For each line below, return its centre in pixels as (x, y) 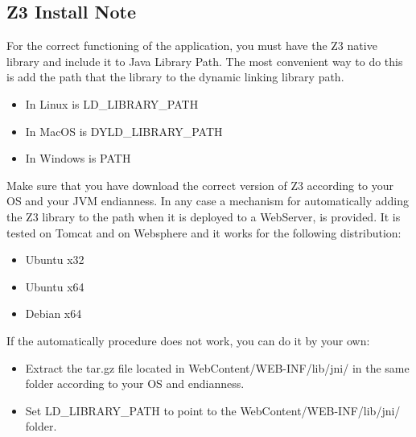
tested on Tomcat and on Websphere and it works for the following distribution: (204, 232)
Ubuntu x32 (55, 260)
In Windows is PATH (78, 158)
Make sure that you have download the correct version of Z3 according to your (200, 185)
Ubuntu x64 (55, 286)
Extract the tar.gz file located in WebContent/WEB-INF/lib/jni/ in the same (217, 367)
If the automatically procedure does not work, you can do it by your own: (188, 340)
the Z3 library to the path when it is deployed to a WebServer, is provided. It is (204, 216)
